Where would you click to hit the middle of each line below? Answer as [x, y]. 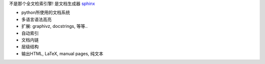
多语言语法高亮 [36, 19]
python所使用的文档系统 [46, 13]
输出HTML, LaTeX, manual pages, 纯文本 [62, 53]
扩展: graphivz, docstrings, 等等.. [54, 26]
